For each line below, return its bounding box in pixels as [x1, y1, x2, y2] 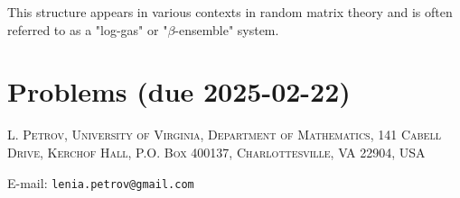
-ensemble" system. [174, 20, 279, 39]
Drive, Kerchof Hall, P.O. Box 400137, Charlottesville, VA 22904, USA [7, 142, 426, 161]
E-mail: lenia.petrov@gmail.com [7, 173, 194, 192]
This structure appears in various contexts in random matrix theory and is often [7, 3, 453, 21]
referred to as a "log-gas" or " [7, 20, 168, 39]
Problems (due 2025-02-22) [7, 73, 351, 110]
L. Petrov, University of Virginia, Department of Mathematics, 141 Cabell [7, 125, 441, 144]
